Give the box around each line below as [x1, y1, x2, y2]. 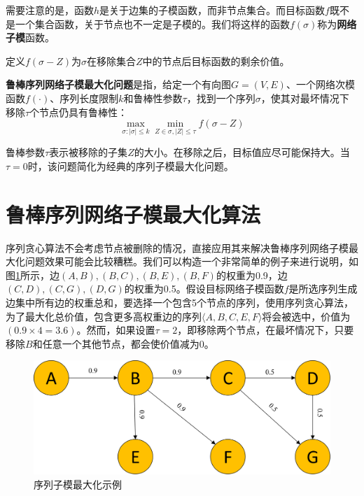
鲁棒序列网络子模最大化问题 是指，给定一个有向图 [6, 77, 231, 92]
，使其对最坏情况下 [260, 90, 349, 105]
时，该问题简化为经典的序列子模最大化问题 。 [27, 158, 234, 173]
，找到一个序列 [186, 90, 255, 105]
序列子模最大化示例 [34, 476, 122, 491]
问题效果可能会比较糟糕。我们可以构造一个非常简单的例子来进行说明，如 [24, 254, 358, 269]
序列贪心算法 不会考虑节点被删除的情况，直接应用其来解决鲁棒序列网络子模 [6, 240, 349, 255]
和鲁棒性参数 [123, 90, 183, 105]
